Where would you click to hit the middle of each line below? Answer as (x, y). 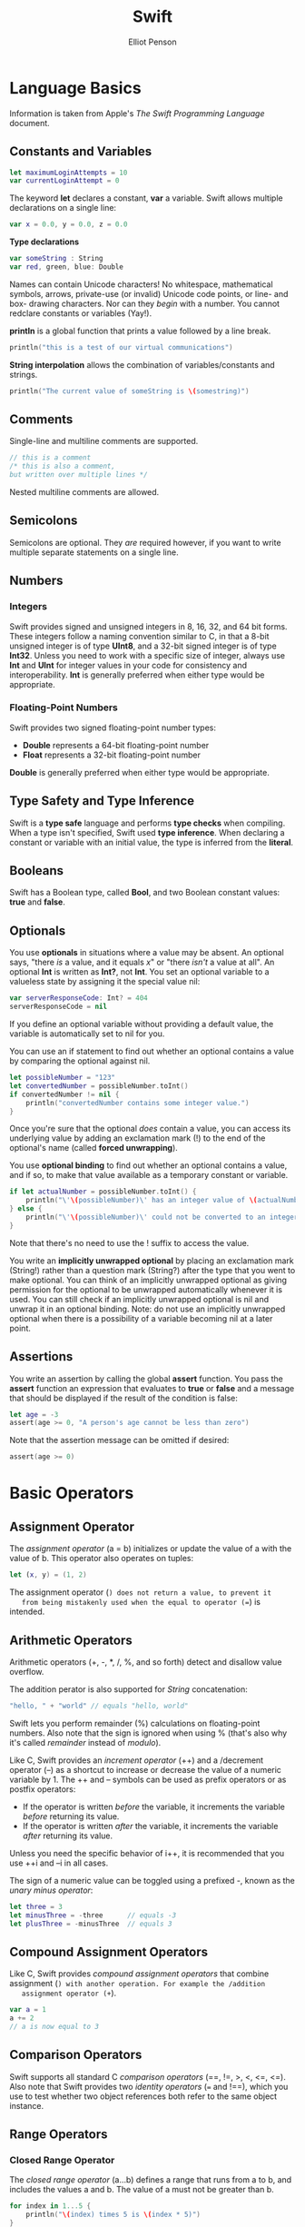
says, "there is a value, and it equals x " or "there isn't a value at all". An (142, 962)
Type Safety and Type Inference (102, 801)
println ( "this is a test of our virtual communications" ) (121, 347)
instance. (27, 2105)
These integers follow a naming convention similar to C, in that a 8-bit (139, 636)
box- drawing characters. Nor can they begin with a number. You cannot (144, 303)
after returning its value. (68, 1836)
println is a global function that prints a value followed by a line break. (140, 331)
